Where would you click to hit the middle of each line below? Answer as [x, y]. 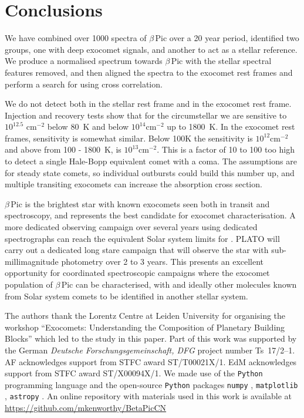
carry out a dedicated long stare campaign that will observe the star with [137, 250]
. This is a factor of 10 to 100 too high [226, 149]
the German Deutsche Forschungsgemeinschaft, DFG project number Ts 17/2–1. [150, 350]
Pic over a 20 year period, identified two [227, 38]
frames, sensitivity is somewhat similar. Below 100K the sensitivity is [129, 138]
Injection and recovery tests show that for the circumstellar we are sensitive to [146, 115]
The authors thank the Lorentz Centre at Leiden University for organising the [145, 316]
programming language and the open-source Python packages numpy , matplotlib [151, 384]
